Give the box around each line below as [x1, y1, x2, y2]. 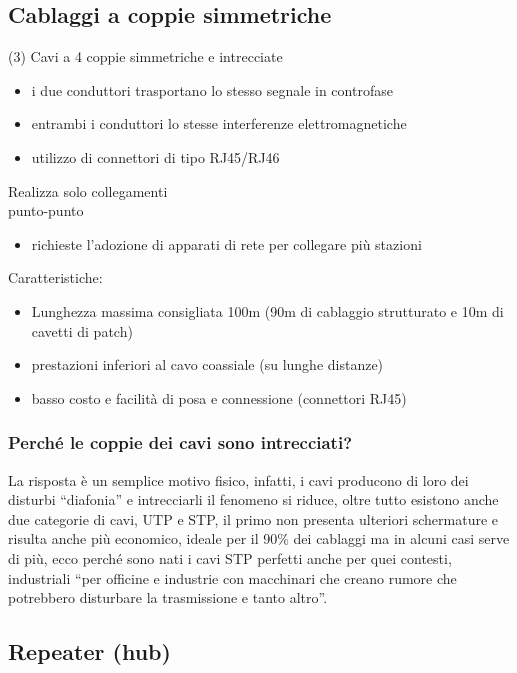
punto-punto [8, 200, 84, 221]
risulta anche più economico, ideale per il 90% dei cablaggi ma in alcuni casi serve [8, 528, 510, 549]
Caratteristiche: [8, 267, 103, 288]
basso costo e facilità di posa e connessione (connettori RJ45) [31, 387, 407, 408]
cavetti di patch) [31, 320, 133, 341]
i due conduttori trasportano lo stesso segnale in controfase [31, 79, 393, 100]
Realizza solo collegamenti [8, 180, 168, 201]
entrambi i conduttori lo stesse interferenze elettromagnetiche [31, 113, 407, 134]
